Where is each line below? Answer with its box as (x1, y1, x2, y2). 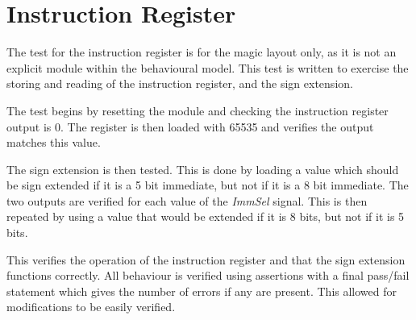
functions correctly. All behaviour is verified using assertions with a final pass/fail (6, 267, 410, 284)
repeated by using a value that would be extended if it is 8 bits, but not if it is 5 (6, 208, 405, 225)
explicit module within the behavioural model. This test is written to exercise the (6, 59, 409, 76)
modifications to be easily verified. (6, 298, 176, 315)
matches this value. (6, 134, 101, 151)
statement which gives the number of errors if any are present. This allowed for (6, 282, 397, 299)
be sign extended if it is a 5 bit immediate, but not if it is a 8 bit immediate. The (6, 177, 409, 193)
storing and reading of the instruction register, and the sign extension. (6, 75, 353, 92)
